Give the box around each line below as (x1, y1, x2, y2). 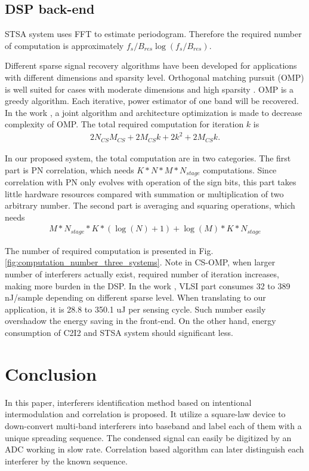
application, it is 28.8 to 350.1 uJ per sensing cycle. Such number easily (5, 302, 266, 315)
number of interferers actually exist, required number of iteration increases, (5, 268, 279, 280)
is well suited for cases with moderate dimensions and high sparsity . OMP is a (5, 82, 293, 95)
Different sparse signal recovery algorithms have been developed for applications (5, 59, 297, 72)
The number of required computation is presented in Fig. (5, 244, 214, 256)
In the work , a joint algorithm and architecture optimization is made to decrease (5, 106, 302, 118)
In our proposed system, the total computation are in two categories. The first (5, 151, 291, 164)
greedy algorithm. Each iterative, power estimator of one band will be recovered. (5, 94, 299, 107)
